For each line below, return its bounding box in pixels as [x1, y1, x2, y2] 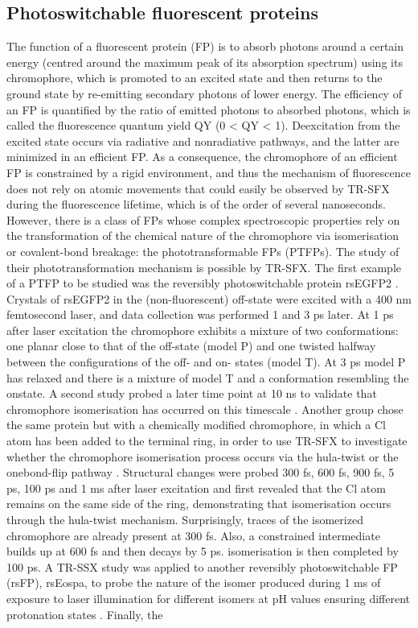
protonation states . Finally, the [6, 605, 163, 622]
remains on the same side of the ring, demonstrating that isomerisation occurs [6, 495, 391, 512]
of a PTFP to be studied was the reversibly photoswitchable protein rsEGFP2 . [6, 275, 399, 291]
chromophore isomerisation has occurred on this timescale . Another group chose [6, 400, 404, 417]
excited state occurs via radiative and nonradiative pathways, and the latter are [6, 132, 400, 149]
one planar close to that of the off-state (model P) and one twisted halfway [6, 337, 376, 354]
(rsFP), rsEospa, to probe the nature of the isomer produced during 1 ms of [6, 574, 381, 591]
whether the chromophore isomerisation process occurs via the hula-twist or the [6, 448, 399, 465]
